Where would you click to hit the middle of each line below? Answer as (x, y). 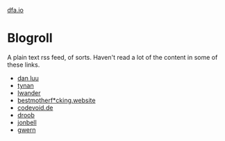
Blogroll (30, 38)
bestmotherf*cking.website (56, 100)
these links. (24, 65)
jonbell (27, 122)
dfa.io (16, 10)
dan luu (28, 78)
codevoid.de (35, 108)
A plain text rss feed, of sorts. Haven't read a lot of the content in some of (112, 57)
